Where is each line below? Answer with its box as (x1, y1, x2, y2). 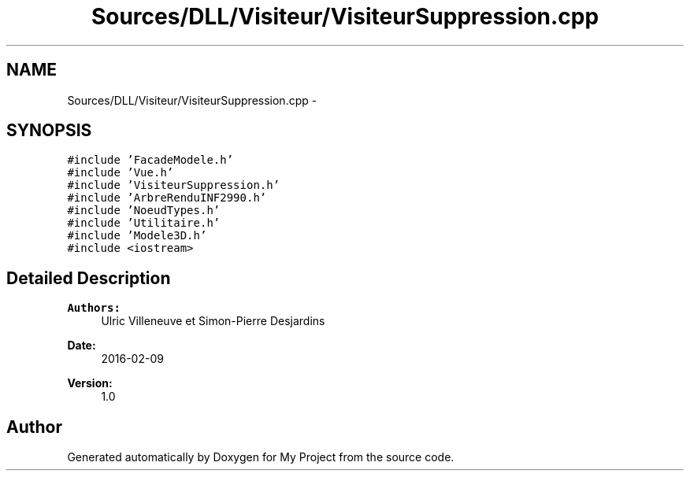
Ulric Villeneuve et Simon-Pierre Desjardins (101, 314, 325, 328)
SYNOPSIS (6, 120, 92, 141)
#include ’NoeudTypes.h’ (67, 204, 221, 217)
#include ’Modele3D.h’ (67, 229, 207, 242)
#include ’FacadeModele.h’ (67, 153, 234, 167)
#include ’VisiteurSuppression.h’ (67, 179, 280, 192)
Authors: (67, 301, 121, 315)
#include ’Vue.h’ (67, 166, 174, 179)
